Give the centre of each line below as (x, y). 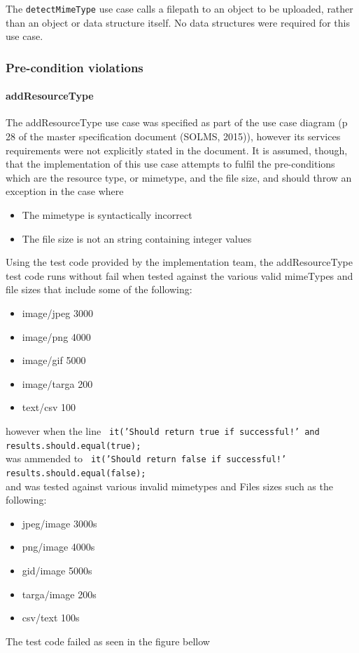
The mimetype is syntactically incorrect (107, 215)
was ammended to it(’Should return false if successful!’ (146, 458)
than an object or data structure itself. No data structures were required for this (178, 22)
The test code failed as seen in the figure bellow (108, 641)
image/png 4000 (56, 336)
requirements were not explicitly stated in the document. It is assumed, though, (177, 150)
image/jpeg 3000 (57, 313)
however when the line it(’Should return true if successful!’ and (163, 430)
